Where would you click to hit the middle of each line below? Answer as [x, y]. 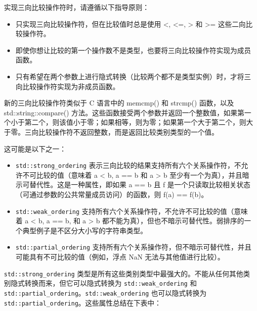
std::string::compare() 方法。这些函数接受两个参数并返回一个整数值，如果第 [124, 112]
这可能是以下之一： [35, 148]
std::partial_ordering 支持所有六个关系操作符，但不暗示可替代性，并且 [133, 247]
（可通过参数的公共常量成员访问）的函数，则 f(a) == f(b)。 [112, 194]
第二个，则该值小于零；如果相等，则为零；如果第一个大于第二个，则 [135, 122]
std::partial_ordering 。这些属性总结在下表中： [83, 302]
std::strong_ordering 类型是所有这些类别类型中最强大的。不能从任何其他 [124, 273]
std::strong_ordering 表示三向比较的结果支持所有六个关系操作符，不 [128, 165]
